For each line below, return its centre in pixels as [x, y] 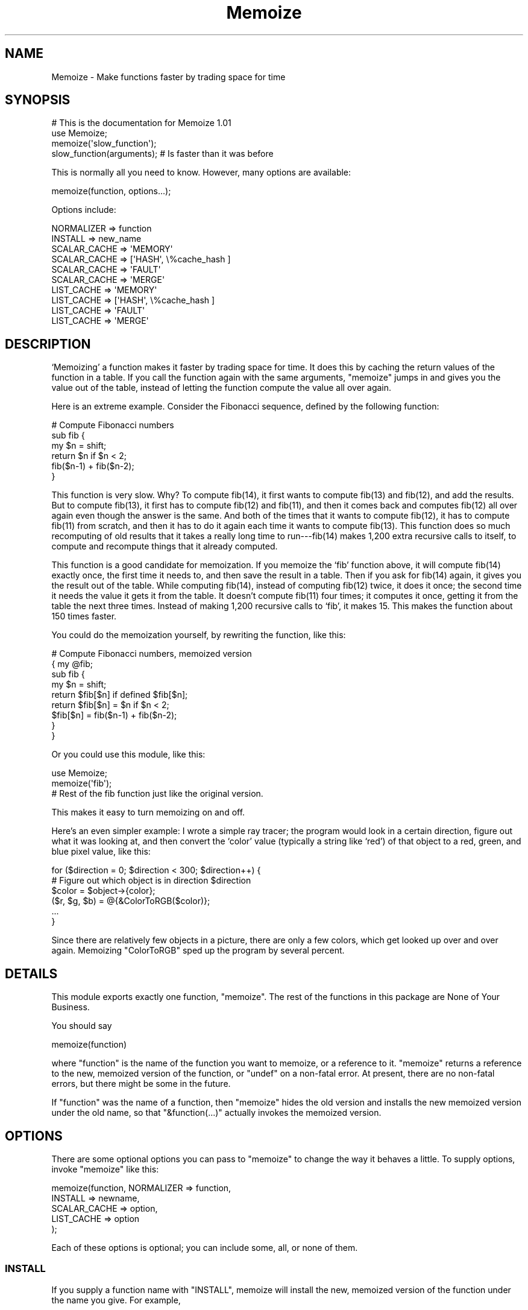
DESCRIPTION [48, 344]
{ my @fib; [72, 664]
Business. [71, 1007]
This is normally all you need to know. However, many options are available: [201, 172]
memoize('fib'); [82, 783]
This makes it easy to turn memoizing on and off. [148, 812]
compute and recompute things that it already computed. [165, 546]
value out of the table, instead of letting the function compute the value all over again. [222, 388]
